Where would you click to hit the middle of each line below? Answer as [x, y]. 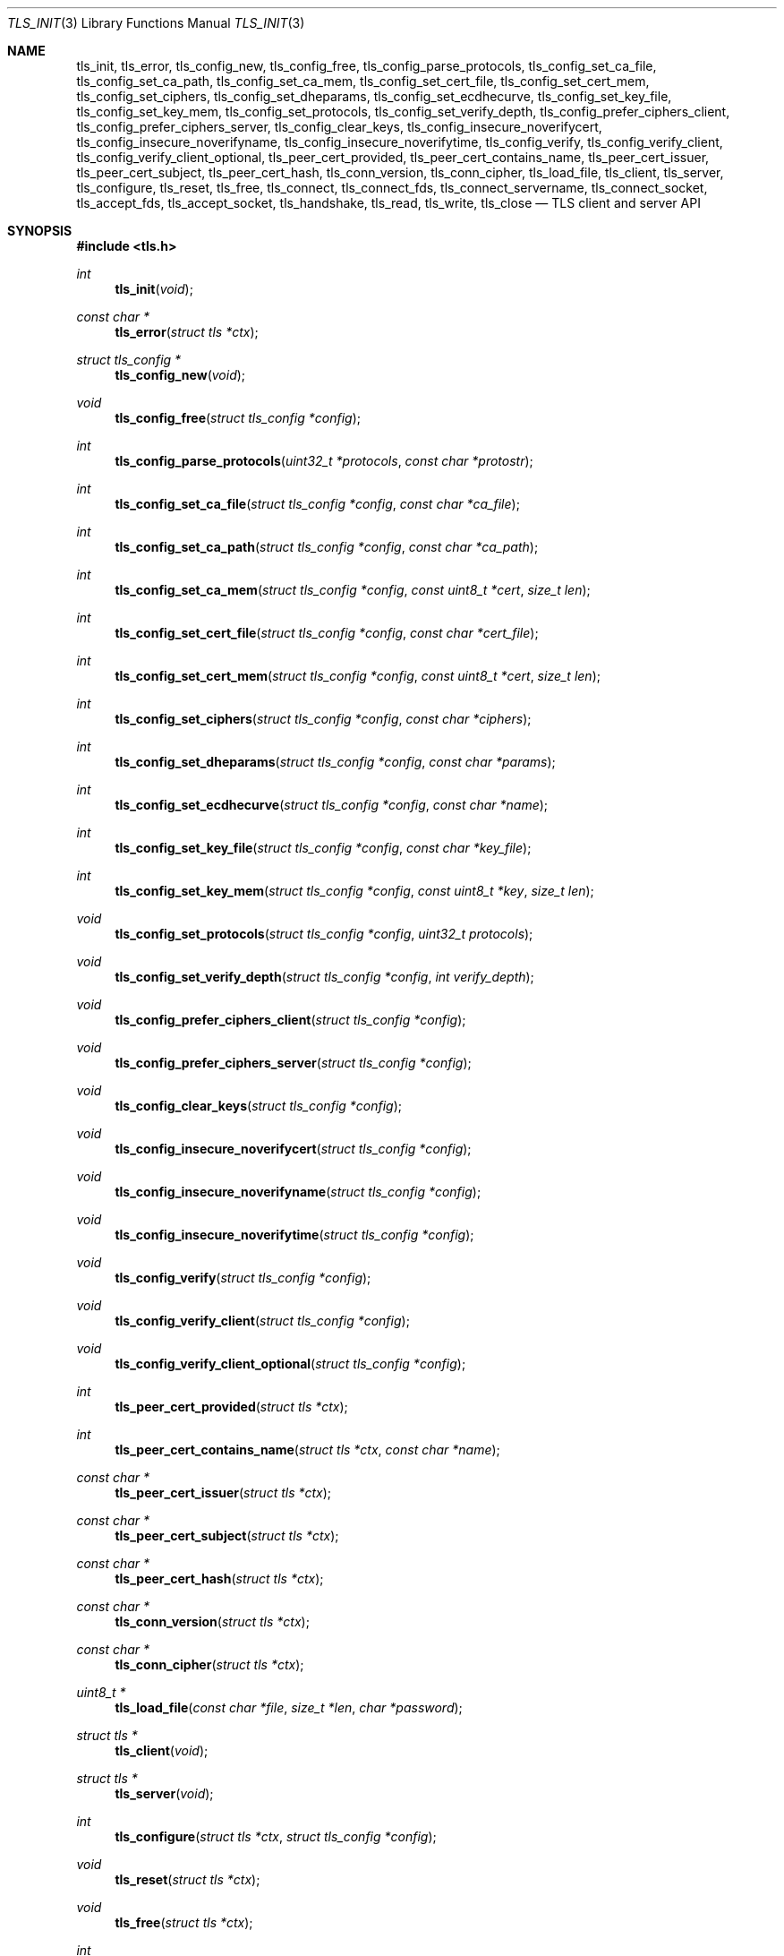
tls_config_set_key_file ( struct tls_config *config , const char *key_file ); [323, 848]
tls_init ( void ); [154, 289]
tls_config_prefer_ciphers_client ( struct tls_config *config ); [290, 1020]
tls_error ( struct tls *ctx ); [187, 332]
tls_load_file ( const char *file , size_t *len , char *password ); [289, 1707]
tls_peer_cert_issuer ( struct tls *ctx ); [223, 1493]
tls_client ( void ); [162, 1750]
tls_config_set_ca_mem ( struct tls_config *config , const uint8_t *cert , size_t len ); [353, 590]
